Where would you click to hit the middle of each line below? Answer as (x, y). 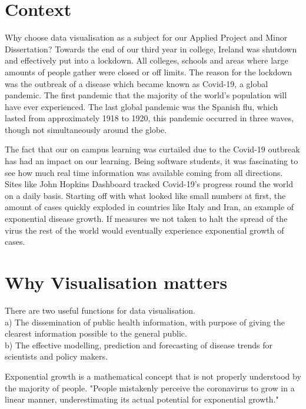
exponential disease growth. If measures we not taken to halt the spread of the (146, 219)
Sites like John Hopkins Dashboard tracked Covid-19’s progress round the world (149, 184)
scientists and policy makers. (56, 356)
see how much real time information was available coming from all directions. (144, 172)
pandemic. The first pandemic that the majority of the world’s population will (146, 95)
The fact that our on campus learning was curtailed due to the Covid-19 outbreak (152, 149)
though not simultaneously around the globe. (86, 129)
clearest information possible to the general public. (96, 333)
